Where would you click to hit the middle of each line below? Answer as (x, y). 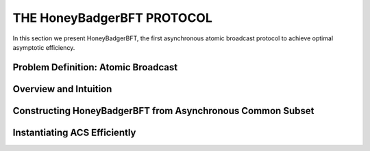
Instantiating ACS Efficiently (74, 132)
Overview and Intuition (62, 89)
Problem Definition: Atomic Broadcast (95, 67)
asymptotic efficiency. (44, 47)
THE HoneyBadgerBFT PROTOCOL (112, 18)
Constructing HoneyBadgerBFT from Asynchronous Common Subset (163, 110)
